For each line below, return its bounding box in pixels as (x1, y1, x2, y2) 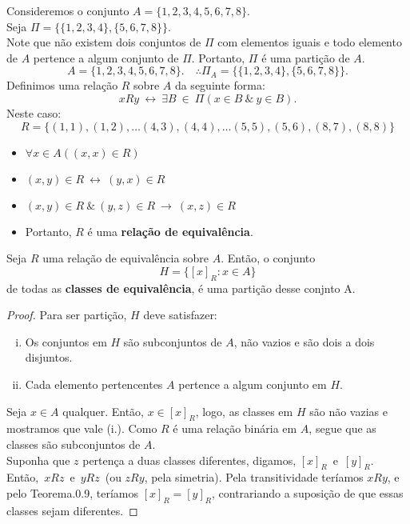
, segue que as (308, 420, 376, 437)
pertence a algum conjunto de (33, 49, 179, 66)
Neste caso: (6, 104, 62, 121)
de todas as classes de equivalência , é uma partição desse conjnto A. (6, 279, 356, 296)
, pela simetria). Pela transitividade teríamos (144, 469, 364, 486)
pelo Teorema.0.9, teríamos (6, 484, 139, 501)
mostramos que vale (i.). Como (6, 420, 157, 437)
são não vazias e (309, 402, 388, 419)
